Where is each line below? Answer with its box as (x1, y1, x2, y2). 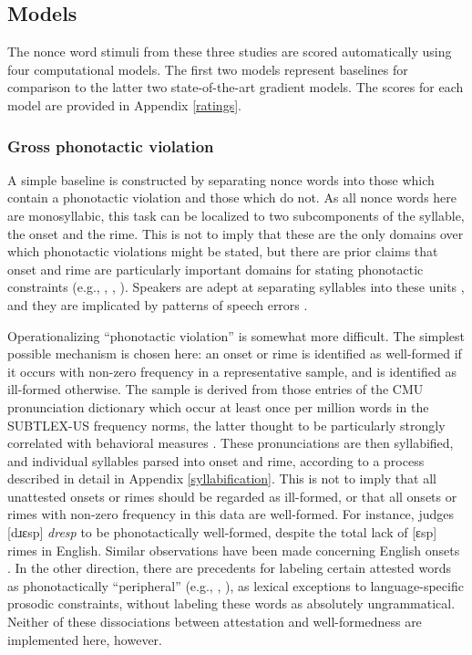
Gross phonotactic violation (7, 134, 214, 157)
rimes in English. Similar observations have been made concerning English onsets (7, 540, 460, 559)
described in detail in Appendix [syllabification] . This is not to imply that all (7, 469, 436, 488)
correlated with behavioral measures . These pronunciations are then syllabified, (7, 433, 454, 452)
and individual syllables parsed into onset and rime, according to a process (7, 451, 425, 470)
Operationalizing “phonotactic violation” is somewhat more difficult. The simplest (7, 326, 466, 345)
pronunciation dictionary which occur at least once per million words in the (7, 397, 429, 416)
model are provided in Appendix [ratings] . (7, 95, 241, 114)
